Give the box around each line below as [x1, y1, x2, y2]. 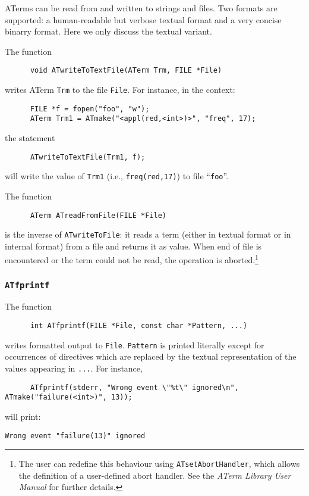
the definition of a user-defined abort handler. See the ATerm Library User [18, 469, 291, 481]
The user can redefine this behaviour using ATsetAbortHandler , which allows [18, 457, 300, 470]
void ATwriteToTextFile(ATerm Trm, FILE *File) [30, 66, 222, 75]
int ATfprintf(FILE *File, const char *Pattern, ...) [30, 322, 248, 330]
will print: [5, 410, 41, 422]
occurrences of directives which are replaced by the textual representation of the [5, 350, 297, 363]
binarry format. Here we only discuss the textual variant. [5, 25, 212, 38]
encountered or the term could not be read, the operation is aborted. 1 [5, 252, 258, 266]
